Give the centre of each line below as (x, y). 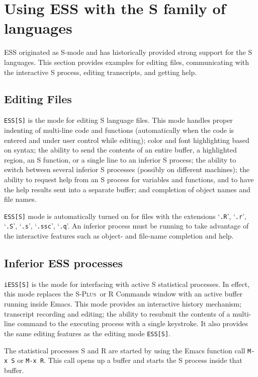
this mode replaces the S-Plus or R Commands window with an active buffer (123, 294)
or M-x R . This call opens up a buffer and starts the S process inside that (130, 360)
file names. (20, 199)
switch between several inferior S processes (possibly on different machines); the (127, 169)
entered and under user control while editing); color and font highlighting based (127, 140)
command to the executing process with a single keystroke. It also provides (133, 323)
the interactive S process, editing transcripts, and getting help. (101, 72)
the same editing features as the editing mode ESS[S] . (87, 333)
